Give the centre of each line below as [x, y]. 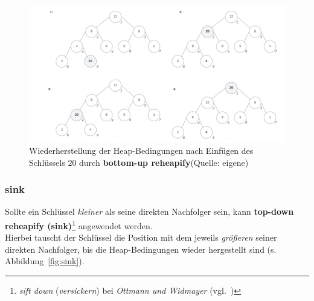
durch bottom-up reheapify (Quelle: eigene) [164, 162]
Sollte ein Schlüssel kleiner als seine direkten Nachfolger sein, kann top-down [149, 211]
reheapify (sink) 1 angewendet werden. [79, 224]
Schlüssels [47, 162]
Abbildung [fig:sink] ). [45, 261]
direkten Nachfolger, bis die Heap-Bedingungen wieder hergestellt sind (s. [141, 249]
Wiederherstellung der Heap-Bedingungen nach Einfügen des [141, 150]
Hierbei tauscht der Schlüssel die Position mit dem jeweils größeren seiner [141, 237]
